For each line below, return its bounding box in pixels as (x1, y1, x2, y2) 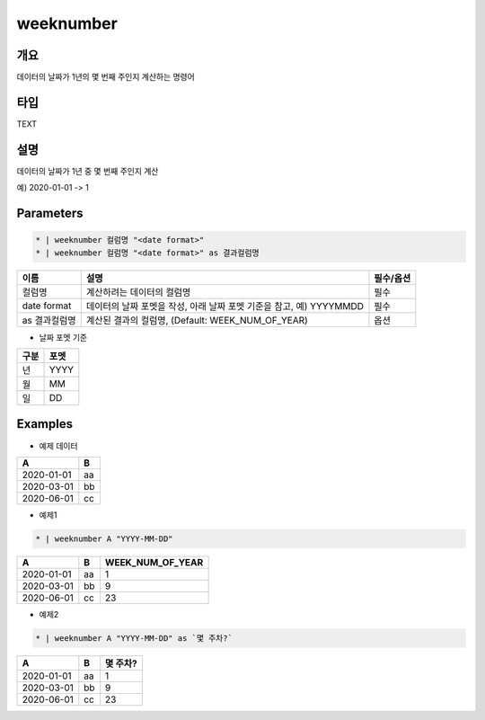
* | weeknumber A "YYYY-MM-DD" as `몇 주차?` (35, 633, 234, 643)
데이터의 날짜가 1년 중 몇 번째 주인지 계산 (16, 165, 159, 176)
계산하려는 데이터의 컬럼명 (85, 286, 191, 298)
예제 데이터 (39, 440, 78, 451)
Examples (16, 416, 74, 431)
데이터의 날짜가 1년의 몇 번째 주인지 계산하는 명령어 (16, 72, 195, 83)
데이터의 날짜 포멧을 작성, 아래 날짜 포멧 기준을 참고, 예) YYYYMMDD (85, 299, 364, 312)
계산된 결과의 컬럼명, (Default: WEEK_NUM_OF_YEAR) (85, 314, 309, 326)
